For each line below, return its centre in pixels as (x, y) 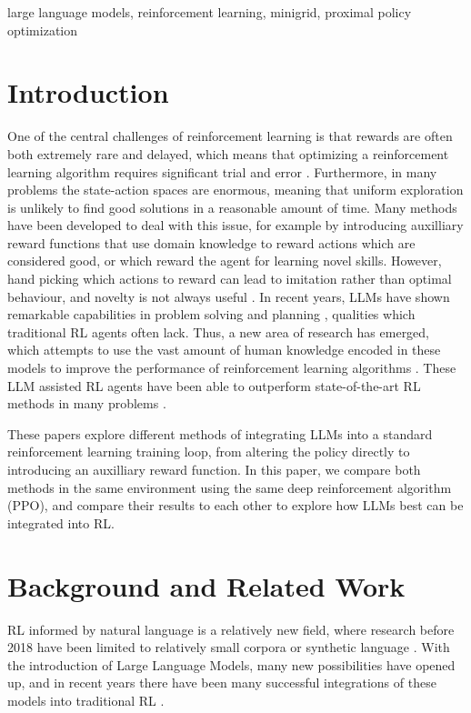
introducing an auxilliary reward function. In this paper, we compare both (214, 469)
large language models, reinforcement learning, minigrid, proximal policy (210, 12)
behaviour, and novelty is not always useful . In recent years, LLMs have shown (229, 296)
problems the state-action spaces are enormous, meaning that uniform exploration (235, 190)
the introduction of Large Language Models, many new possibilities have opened (231, 664)
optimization (43, 30)
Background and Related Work (206, 585)
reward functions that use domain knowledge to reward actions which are (211, 242)
